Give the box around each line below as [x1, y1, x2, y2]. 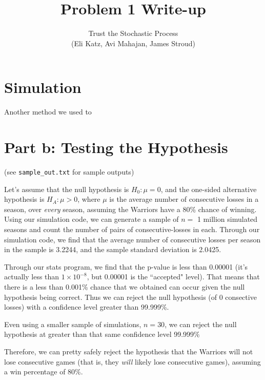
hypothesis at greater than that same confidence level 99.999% [4, 329, 200, 339]
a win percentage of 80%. [4, 366, 83, 377]
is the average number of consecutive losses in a [109, 194, 259, 204]
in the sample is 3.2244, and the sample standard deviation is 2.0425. [4, 244, 221, 255]
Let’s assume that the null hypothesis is [4, 183, 129, 194]
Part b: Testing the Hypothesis [4, 137, 228, 158]
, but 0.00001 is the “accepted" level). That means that [87, 271, 260, 282]
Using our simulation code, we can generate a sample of [4, 214, 179, 224]
